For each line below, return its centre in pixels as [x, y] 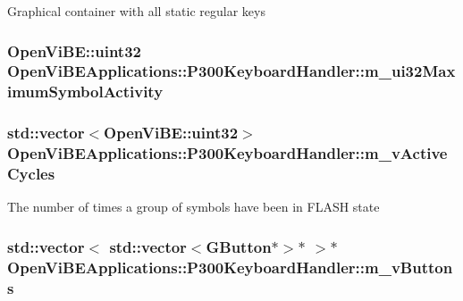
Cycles [31, 174]
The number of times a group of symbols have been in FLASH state [194, 207]
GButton [239, 246]
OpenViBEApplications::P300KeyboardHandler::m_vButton [230, 267]
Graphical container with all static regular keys [136, 11]
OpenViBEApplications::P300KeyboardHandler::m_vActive [227, 153]
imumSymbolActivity [85, 92]
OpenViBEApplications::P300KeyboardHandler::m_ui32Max [231, 71]
